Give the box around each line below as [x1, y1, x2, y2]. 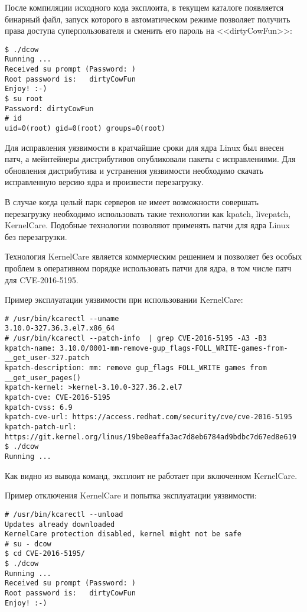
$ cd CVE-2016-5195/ [5, 549, 86, 558]
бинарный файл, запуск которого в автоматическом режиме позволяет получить [5, 12, 290, 25]
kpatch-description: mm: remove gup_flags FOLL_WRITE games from [5, 364, 267, 373]
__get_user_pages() [5, 373, 81, 382]
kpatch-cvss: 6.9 [5, 403, 73, 412]
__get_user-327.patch [5, 354, 90, 362]
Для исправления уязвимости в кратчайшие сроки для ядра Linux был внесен [5, 141, 284, 153]
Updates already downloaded [5, 520, 115, 529]
